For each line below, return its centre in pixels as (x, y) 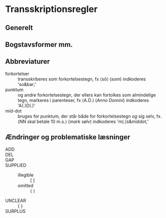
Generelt (19, 28)
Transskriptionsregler (51, 9)
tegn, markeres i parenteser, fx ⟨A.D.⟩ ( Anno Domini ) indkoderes (83, 100)
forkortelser (17, 73)
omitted (25, 185)
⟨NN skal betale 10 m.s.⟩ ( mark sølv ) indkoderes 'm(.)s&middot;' (83, 121)
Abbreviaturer (27, 62)
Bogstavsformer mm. (39, 44)
